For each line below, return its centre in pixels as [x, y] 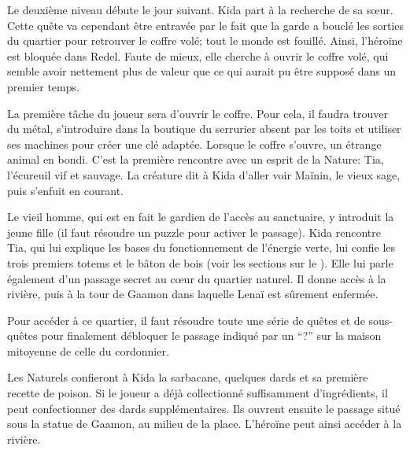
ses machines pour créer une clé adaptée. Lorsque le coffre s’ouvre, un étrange [194, 144]
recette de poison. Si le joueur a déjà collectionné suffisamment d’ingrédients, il [198, 393]
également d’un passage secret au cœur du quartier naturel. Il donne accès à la [197, 278]
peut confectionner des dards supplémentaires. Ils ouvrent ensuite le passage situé [204, 408]
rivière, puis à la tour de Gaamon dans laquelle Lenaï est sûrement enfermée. [193, 294]
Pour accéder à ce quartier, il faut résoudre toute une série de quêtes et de [186, 320]
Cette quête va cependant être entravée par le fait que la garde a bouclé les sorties [205, 25]
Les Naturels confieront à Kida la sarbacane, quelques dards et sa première [188, 377]
